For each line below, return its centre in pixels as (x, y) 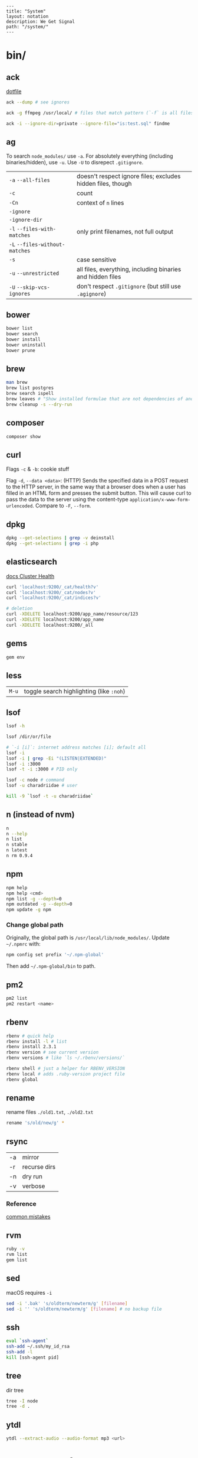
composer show (24, 436)
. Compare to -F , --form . (62, 506)
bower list (19, 329)
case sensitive (96, 260)
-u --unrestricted (34, 273)
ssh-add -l (19, 1352)
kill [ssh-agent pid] (33, 1357)
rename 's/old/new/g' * (35, 1123)
